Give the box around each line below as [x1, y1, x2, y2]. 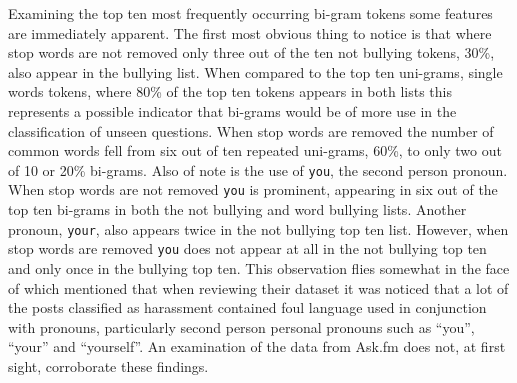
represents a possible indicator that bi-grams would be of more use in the [8, 100, 457, 121]
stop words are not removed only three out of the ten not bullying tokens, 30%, [8, 42, 495, 63]
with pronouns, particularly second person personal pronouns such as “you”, [8, 316, 475, 337]
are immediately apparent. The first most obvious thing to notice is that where [8, 22, 492, 43]
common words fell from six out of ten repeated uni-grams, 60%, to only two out [8, 140, 502, 161]
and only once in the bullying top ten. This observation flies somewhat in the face [8, 257, 510, 278]
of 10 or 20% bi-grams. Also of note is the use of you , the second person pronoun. [8, 159, 508, 180]
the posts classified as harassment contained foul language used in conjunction [8, 297, 487, 318]
